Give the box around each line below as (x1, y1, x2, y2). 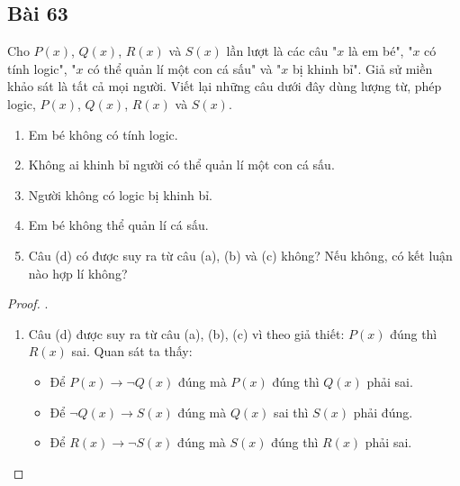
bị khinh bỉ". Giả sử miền (293, 59, 433, 78)
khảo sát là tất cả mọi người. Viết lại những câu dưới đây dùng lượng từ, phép (7, 77, 442, 96)
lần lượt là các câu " (226, 41, 338, 60)
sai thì (274, 402, 309, 421)
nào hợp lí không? (28, 263, 128, 282)
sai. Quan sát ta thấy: (71, 342, 193, 361)
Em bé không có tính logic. (28, 124, 178, 143)
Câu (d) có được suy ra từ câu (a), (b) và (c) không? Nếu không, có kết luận (28, 245, 453, 264)
